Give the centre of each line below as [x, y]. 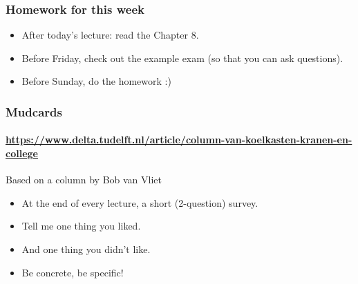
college [22, 153]
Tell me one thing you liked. [81, 226]
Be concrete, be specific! [73, 272]
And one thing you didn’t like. [86, 249]
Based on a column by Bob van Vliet [84, 180]
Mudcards [34, 111]
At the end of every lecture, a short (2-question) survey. [140, 202]
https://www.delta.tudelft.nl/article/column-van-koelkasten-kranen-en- [179, 140]
